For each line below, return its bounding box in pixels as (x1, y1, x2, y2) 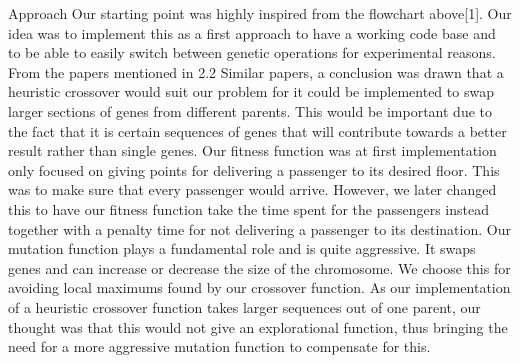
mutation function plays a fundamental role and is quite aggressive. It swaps (8, 238, 476, 259)
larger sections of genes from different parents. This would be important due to (8, 100, 492, 121)
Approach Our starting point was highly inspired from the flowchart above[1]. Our (8, 3, 512, 23)
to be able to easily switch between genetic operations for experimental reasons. (8, 42, 496, 63)
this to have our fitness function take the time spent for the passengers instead (8, 198, 489, 219)
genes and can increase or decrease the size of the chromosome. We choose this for (8, 257, 511, 278)
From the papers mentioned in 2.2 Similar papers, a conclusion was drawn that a (8, 61, 504, 82)
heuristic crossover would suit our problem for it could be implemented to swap (8, 81, 494, 102)
